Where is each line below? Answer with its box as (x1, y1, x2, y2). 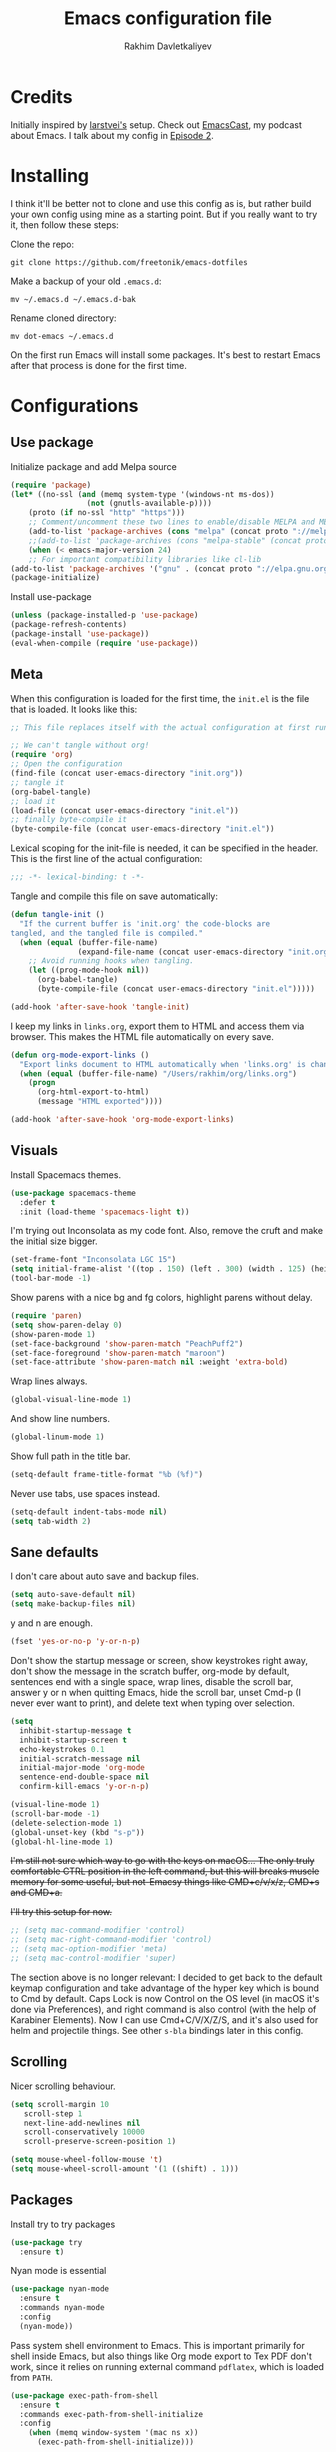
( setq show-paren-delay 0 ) (10, 1320, 123, 1330)
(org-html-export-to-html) (36, 1087, 150, 1097)
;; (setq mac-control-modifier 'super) (10, 1953, 177, 1964)
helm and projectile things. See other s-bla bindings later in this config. (10, 2024, 304, 2036)
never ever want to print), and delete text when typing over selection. (10, 1697, 295, 1709)
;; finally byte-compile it (10, 815, 128, 825)
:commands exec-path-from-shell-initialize (19, 2409, 203, 2419)
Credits (10, 85, 73, 108)
